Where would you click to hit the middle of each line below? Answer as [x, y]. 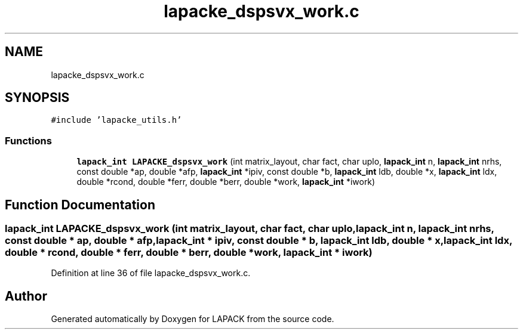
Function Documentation [80, 205]
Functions [28, 140]
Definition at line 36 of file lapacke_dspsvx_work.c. [151, 273]
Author [26, 296]
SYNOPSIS [37, 98]
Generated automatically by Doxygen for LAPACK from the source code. [193, 319]
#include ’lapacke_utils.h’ [116, 120]
